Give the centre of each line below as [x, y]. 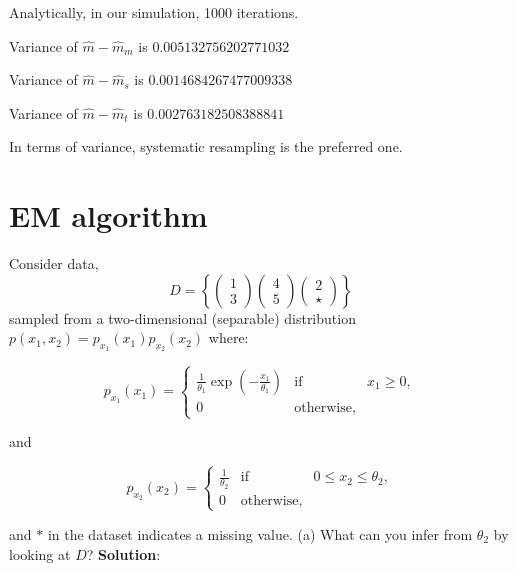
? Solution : [123, 553]
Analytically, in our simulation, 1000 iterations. [154, 12]
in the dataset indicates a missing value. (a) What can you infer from [260, 533]
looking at [40, 553]
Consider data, [54, 263]
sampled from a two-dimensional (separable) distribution [182, 317]
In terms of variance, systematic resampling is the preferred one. [206, 146]
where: [228, 337]
